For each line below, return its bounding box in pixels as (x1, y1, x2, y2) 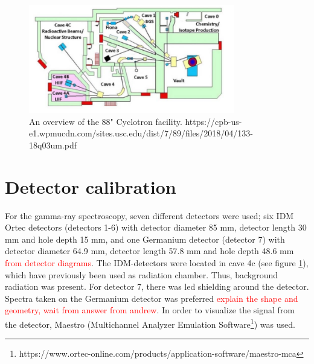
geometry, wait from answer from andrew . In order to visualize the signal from (5, 304, 295, 316)
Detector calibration (5, 174, 176, 199)
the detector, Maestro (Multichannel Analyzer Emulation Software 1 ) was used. (5, 316, 295, 330)
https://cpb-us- (185, 115, 242, 127)
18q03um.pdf (29, 138, 77, 151)
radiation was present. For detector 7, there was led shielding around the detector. (5, 280, 309, 293)
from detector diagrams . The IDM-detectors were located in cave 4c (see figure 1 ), (5, 256, 309, 269)
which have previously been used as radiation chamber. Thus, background (5, 268, 278, 281)
